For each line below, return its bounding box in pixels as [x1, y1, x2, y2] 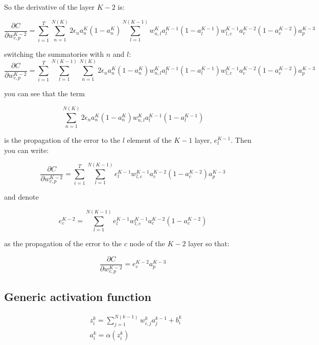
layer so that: [188, 238, 230, 249]
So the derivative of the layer [4, 2, 95, 12]
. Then [231, 135, 252, 145]
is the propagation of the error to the [4, 135, 120, 145]
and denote [4, 191, 39, 202]
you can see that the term [4, 88, 85, 99]
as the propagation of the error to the [4, 238, 122, 249]
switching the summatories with [4, 48, 104, 59]
